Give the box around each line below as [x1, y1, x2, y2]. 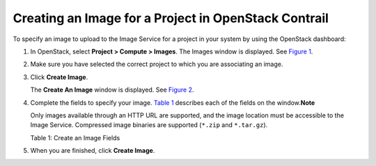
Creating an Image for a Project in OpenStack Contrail [13, 10, 329, 26]
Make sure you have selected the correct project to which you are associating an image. [30, 60, 283, 69]
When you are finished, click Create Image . [30, 147, 155, 155]
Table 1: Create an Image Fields [30, 133, 120, 142]
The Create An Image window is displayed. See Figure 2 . [30, 85, 194, 94]
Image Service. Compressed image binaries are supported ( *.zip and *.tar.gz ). [30, 121, 268, 129]
